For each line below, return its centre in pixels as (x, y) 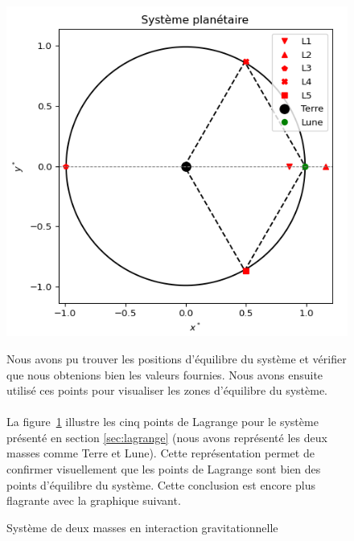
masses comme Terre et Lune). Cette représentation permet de (161, 453)
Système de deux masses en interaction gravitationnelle (142, 527)
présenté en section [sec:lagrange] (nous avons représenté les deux (167, 437)
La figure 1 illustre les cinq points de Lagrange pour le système (163, 422)
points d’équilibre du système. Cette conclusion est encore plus (161, 484)
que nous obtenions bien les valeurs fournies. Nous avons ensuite (165, 374)
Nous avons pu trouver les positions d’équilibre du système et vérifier (177, 358)
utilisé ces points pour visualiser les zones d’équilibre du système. (167, 390)
